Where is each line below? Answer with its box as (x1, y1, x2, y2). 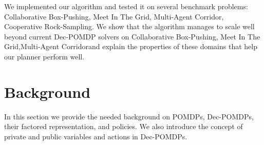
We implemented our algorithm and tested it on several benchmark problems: (4, 1, 248, 11)
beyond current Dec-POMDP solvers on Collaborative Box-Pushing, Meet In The (4, 31, 260, 42)
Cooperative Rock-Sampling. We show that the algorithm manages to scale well (4, 21, 255, 32)
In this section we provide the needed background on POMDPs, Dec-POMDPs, (4, 111, 254, 121)
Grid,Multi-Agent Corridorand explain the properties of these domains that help (4, 41, 257, 52)
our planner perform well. (4, 51, 85, 61)
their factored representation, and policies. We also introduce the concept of (4, 121, 243, 132)
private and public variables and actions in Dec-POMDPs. (4, 131, 187, 141)
